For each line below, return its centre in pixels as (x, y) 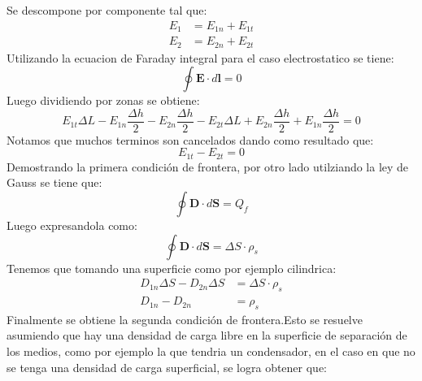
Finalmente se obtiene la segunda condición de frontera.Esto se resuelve (185, 319)
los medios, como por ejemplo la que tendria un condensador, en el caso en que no (211, 351)
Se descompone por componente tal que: (107, 10)
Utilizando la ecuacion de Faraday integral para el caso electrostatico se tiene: (200, 57)
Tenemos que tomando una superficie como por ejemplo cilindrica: (172, 268)
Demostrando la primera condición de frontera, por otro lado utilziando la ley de (208, 166)
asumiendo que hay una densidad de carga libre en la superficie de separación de (207, 335)
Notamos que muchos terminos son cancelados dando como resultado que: (190, 139)
